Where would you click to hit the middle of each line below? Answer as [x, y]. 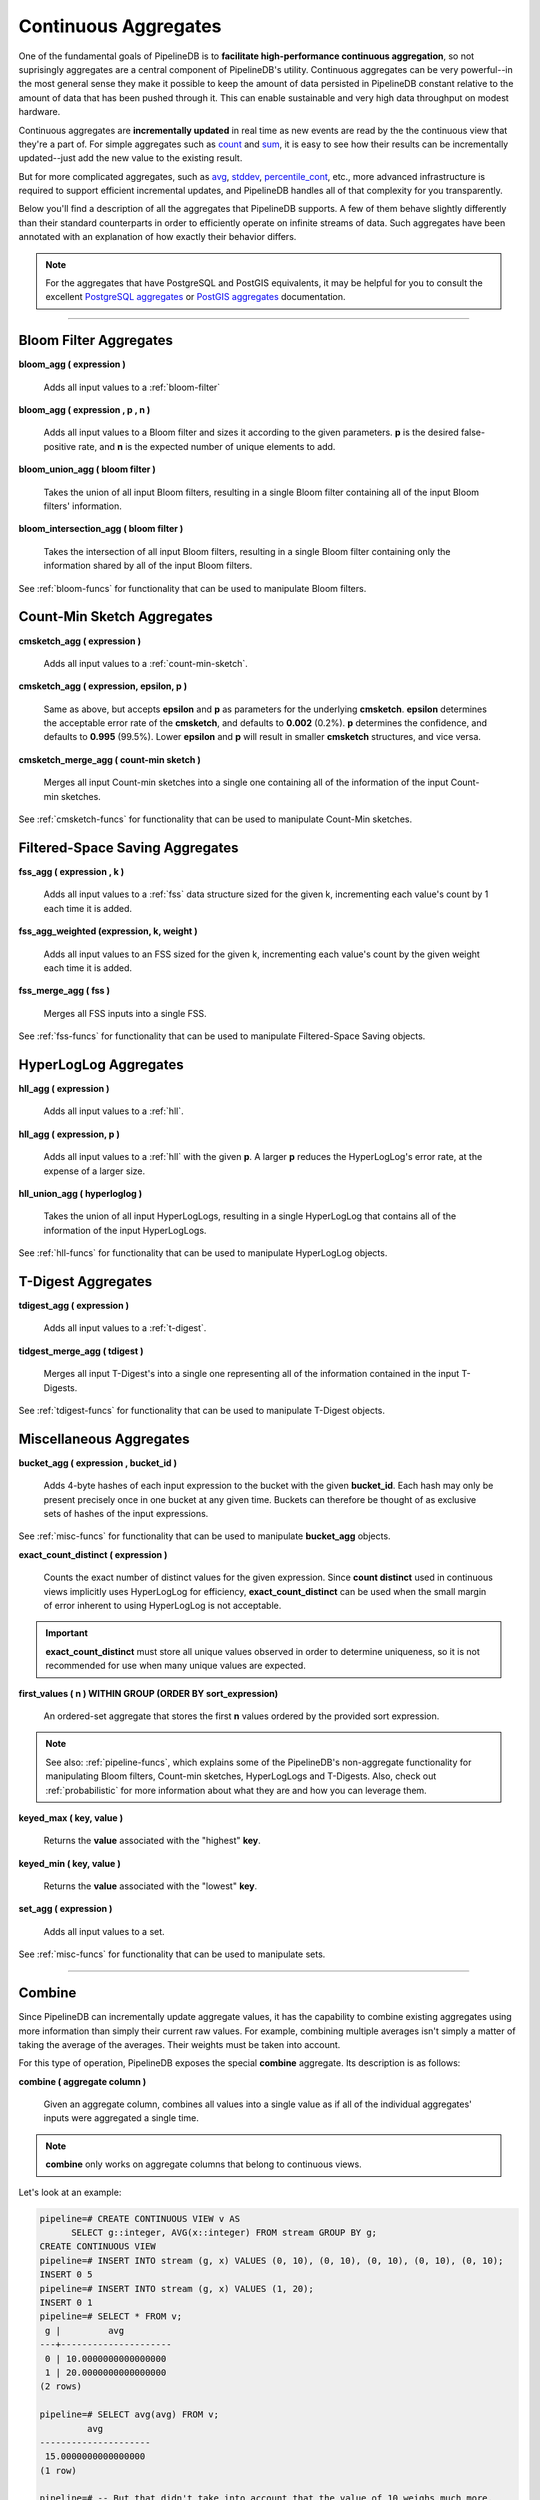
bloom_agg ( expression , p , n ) [84, 410]
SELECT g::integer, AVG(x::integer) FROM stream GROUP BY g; [224, 2233]
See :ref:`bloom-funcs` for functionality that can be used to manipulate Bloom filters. [192, 588]
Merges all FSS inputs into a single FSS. [125, 1013]
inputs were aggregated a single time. [121, 2118]
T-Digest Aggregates [85, 1281]
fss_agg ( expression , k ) [71, 871]
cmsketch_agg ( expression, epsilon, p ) [103, 686]
